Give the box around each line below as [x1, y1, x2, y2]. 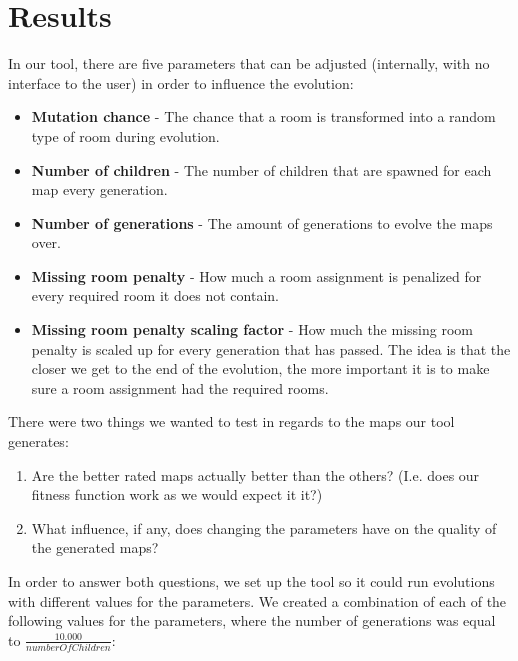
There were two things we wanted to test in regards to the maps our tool [8, 411, 455, 432]
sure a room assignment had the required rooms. [31, 377, 329, 398]
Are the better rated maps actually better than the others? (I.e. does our [31, 464, 480, 485]
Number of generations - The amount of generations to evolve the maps [31, 212, 493, 233]
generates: [8, 431, 69, 452]
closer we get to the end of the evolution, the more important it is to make [31, 358, 490, 379]
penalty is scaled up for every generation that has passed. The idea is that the [31, 338, 511, 359]
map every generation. [31, 179, 168, 200]
